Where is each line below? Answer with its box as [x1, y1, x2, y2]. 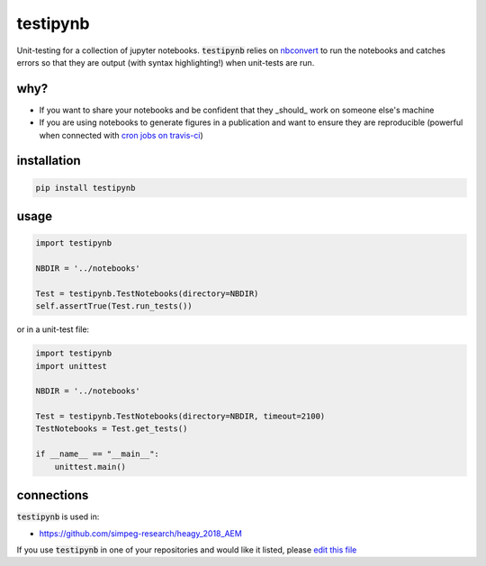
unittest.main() [54, 462, 126, 472]
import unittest [35, 361, 108, 371]
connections [16, 488, 89, 503]
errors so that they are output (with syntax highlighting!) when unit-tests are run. [16, 57, 315, 67]
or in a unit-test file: [16, 324, 90, 335]
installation [16, 153, 81, 168]
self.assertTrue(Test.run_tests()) [35, 301, 193, 311]
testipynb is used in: [16, 511, 100, 522]
